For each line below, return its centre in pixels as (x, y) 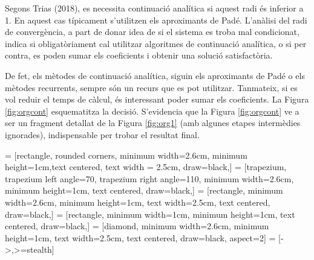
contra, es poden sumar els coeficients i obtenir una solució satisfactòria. (139, 55)
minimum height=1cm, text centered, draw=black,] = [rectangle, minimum (144, 190)
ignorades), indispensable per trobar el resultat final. (102, 134)
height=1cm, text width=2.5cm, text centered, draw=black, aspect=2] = (140, 237)
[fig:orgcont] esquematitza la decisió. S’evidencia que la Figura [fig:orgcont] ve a (152, 111)
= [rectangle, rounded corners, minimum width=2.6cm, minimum (126, 155)
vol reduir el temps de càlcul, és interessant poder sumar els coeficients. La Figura (157, 99)
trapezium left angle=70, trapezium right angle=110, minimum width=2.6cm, (149, 178)
